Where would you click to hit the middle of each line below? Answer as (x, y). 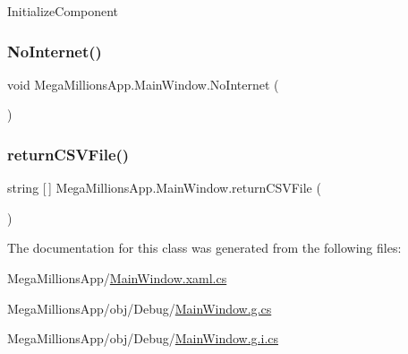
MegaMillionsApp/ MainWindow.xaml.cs (117, 278)
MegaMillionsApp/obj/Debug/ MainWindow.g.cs (140, 308)
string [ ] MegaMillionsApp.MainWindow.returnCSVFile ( (164, 188)
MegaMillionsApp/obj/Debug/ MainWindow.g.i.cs (143, 338)
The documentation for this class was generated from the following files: (204, 248)
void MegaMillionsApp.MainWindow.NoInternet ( (143, 84)
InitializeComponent (63, 11)
